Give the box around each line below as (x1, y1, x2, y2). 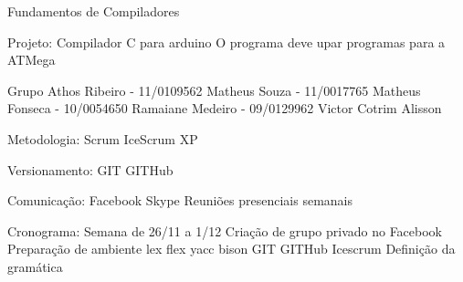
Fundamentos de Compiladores (7, 2, 180, 20)
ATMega (7, 50, 56, 69)
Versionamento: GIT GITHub (7, 160, 174, 179)
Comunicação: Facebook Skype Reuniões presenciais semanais (7, 191, 353, 210)
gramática (7, 256, 63, 276)
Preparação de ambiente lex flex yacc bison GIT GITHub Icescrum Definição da (7, 239, 456, 258)
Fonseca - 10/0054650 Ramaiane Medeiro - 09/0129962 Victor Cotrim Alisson (7, 99, 442, 118)
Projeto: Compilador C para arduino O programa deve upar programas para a (7, 32, 446, 51)
